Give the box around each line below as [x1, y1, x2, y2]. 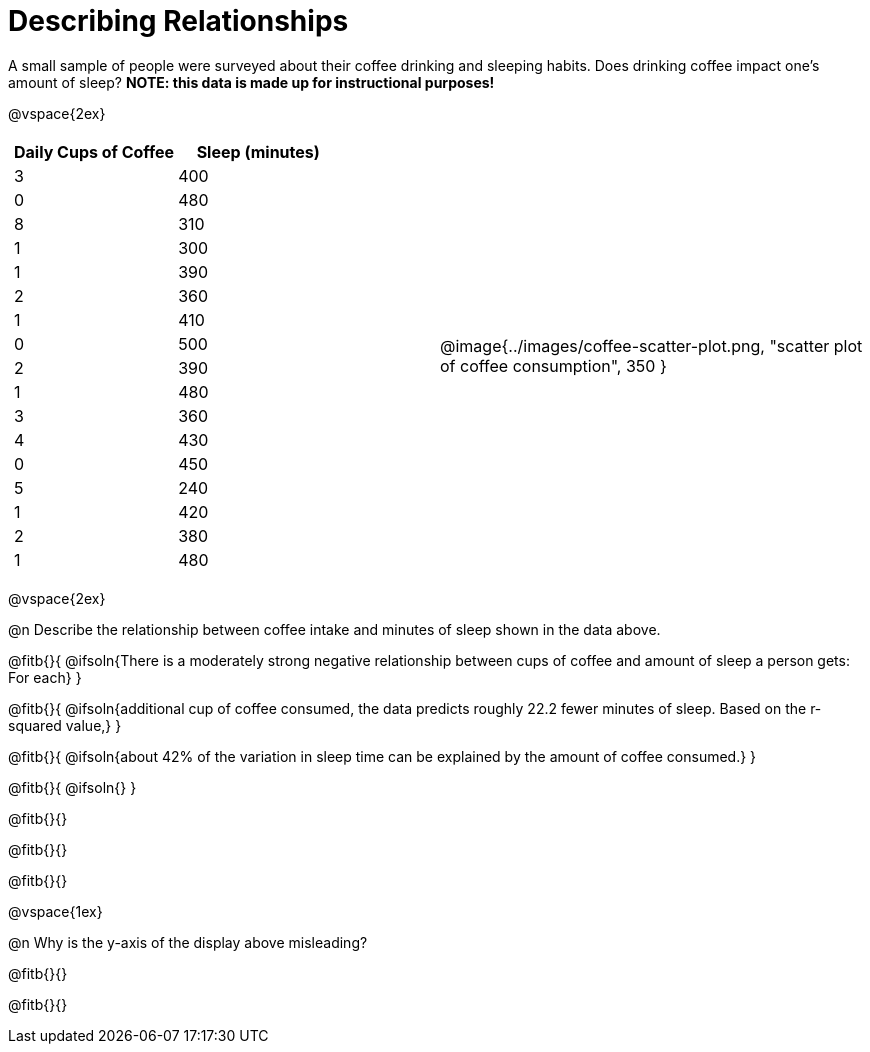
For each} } [8, 668, 82, 686]
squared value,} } [8, 716, 122, 734]
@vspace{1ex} [8, 902, 103, 920]
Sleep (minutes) [196, 141, 320, 162]
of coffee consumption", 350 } [440, 355, 667, 376]
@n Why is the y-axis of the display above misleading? [8, 933, 368, 951]
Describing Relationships [8, 4, 349, 38]
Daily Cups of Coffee [14, 141, 175, 162]
